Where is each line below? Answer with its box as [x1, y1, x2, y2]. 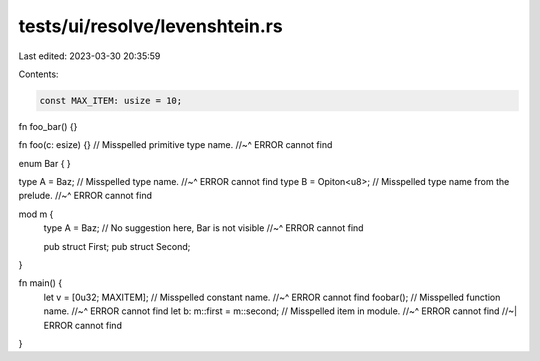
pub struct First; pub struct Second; [43, 240, 191, 252]
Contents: [18, 68, 59, 80]
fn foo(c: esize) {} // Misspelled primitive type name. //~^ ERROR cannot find [18, 139, 333, 151]
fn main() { [18, 277, 63, 289]
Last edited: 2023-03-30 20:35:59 [18, 50, 161, 62]
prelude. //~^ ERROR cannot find [18, 190, 152, 202]
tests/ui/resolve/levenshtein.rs [18, 15, 284, 37]
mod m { [18, 208, 54, 220]
